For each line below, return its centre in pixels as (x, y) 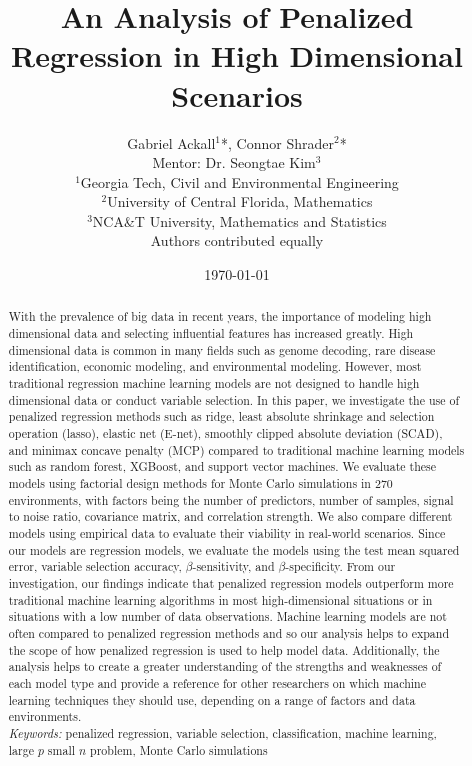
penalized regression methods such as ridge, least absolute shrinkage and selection (221, 416)
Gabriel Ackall (171, 142)
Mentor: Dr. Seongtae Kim (234, 162)
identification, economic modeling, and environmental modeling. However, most (215, 366)
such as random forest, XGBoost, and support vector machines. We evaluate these (222, 466)
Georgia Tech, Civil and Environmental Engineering (239, 181)
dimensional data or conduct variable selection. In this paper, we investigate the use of (234, 399)
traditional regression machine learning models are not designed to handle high (214, 383)
